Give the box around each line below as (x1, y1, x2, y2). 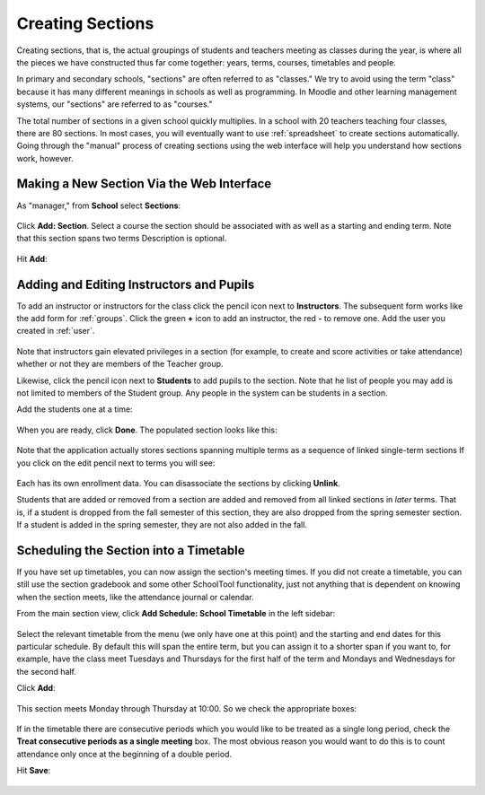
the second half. (16, 666, 76, 677)
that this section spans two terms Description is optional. (16, 233, 227, 244)
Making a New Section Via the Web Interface (16, 176, 272, 192)
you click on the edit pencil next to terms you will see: (16, 458, 216, 468)
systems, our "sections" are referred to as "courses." (16, 99, 213, 109)
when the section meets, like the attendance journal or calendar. (16, 591, 255, 602)
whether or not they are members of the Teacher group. (16, 359, 224, 370)
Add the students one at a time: (16, 404, 134, 415)
